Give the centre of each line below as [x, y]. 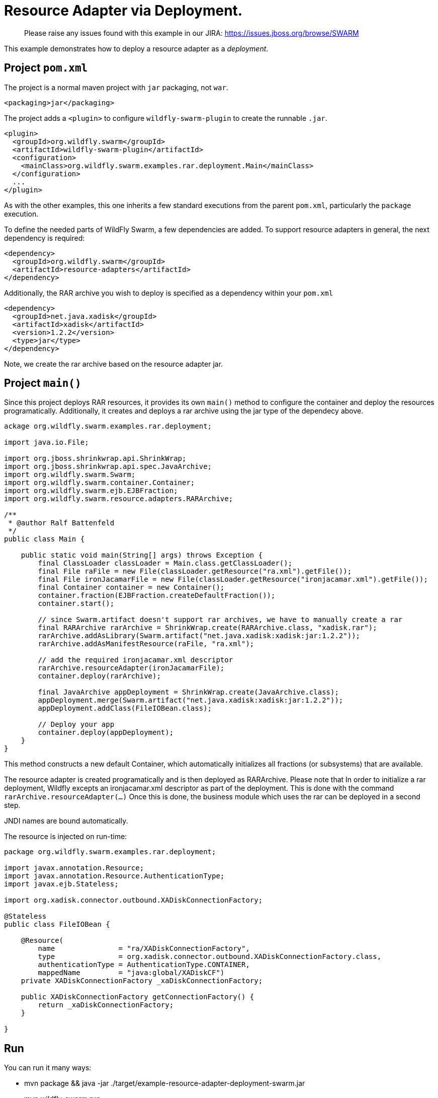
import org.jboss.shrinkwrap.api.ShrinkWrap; [95, 459]
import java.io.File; [47, 442]
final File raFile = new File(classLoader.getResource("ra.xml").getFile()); [195, 571]
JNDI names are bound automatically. [66, 821]
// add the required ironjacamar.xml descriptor [136, 660]
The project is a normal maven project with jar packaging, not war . [116, 87]
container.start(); [76, 604]
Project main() [43, 383]
